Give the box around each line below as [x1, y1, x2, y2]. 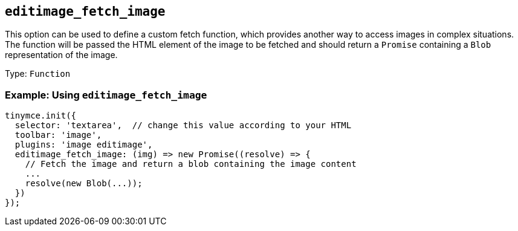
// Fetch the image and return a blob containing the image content [25, 159, 357, 169]
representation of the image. [5, 50, 118, 60]
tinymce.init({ [5, 111, 77, 121]
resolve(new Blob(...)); [25, 178, 143, 189]
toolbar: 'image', [15, 130, 102, 140]
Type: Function [5, 68, 71, 79]
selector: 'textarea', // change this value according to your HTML [15, 120, 352, 131]
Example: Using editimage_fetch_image [5, 88, 207, 101]
